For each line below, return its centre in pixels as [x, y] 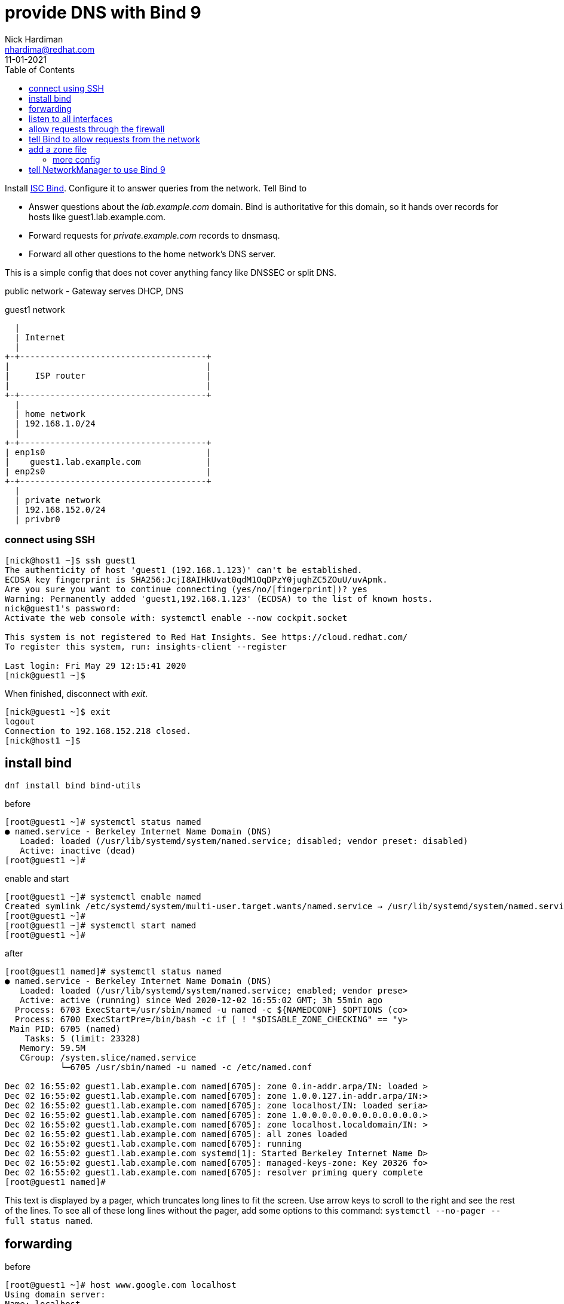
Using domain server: [55, 1295]
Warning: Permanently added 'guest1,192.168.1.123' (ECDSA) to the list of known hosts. [219, 598]
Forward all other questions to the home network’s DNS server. [152, 254]
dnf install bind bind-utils [73, 786]
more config [76, 159]
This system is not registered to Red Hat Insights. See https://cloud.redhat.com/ [206, 637]
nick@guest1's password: [63, 608]
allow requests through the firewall [97, 129]
